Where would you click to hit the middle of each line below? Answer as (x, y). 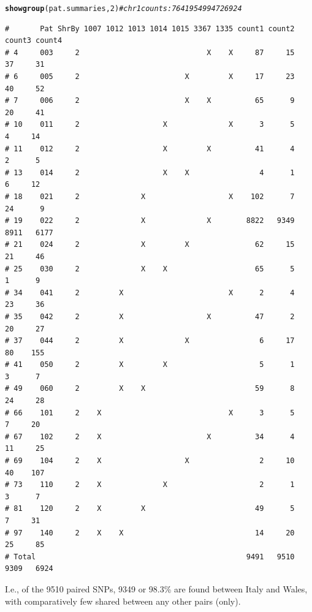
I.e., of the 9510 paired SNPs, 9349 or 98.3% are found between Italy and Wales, (156, 588)
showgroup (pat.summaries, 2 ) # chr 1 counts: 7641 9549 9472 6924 (124, 9)
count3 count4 (34, 41)
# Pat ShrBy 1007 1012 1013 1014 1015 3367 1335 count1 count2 (150, 28)
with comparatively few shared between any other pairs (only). (123, 601)
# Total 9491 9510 (150, 557)
